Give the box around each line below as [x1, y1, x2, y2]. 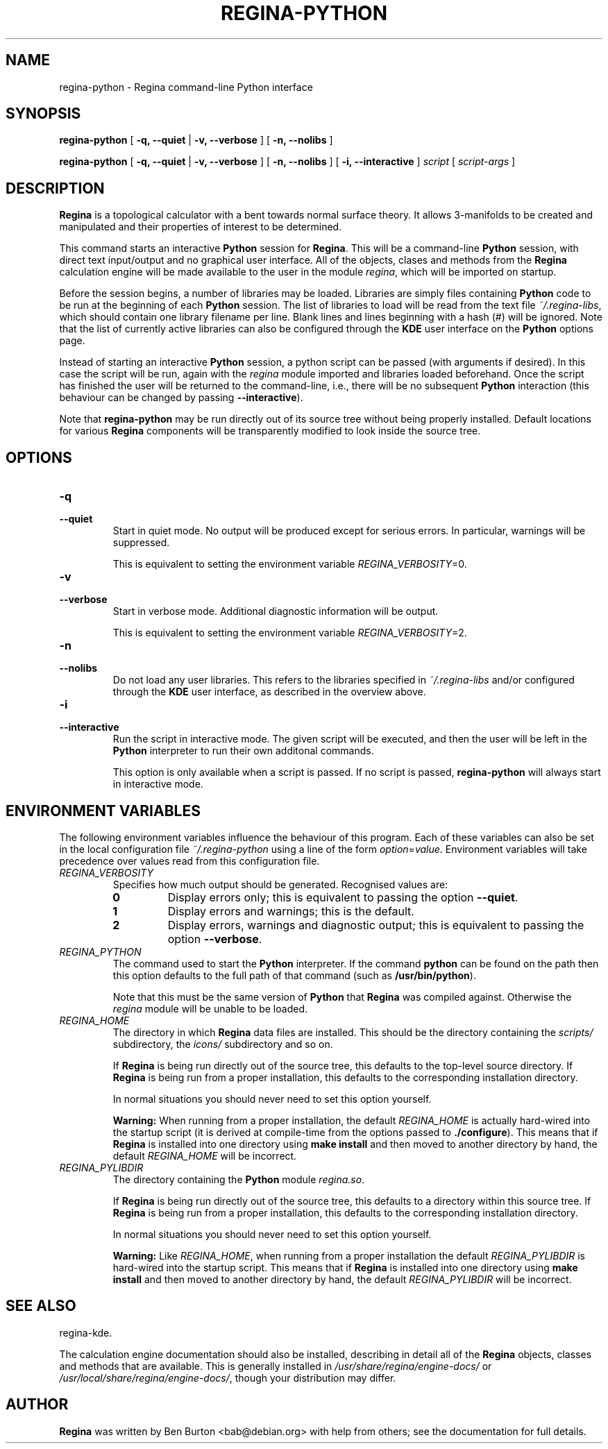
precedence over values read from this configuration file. [59, 854, 320, 867]
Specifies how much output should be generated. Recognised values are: [112, 878, 448, 890]
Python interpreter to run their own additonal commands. [112, 745, 374, 757]
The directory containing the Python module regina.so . [112, 1173, 365, 1185]
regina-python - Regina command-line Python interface [59, 80, 313, 93]
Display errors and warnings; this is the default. [167, 904, 414, 918]
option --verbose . [167, 931, 262, 946]
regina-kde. [59, 1326, 112, 1339]
